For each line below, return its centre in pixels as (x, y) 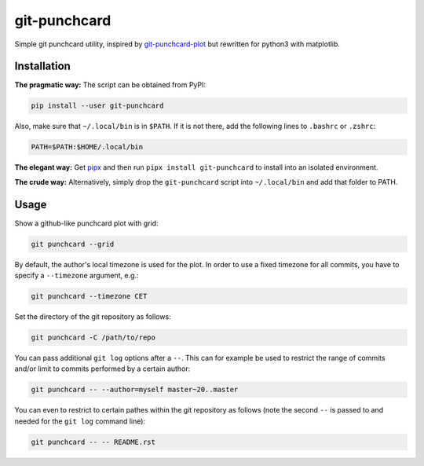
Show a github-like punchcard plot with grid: (86, 223)
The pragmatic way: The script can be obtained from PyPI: (110, 85)
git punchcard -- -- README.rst (93, 442)
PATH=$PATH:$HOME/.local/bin (87, 147)
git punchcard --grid (73, 244)
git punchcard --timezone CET (89, 296)
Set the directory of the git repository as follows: (93, 317)
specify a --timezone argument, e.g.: (77, 276)
